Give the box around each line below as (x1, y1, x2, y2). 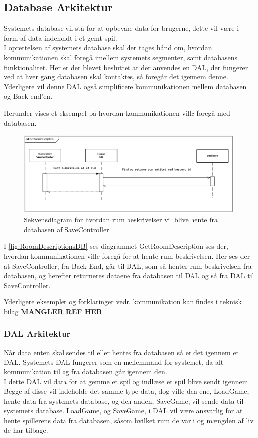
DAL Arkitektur (4, 327, 71, 340)
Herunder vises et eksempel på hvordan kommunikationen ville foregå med (4, 107, 230, 118)
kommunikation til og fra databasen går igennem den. (4, 366, 167, 376)
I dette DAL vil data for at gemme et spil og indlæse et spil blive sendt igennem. (4, 376, 250, 386)
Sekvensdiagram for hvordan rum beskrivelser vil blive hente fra (24, 215, 218, 225)
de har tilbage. (4, 425, 48, 435)
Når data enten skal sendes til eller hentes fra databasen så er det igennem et (4, 347, 239, 357)
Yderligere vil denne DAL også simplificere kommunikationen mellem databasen (4, 81, 247, 91)
